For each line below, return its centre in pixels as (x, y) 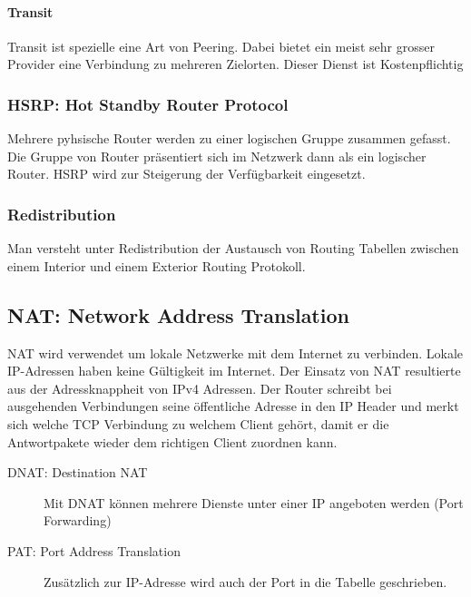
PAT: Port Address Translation (94, 550)
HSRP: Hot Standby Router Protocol (148, 104)
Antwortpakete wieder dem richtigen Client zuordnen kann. (172, 441)
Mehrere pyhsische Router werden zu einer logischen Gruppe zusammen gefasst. (229, 138)
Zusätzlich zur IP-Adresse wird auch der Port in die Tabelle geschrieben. (245, 581)
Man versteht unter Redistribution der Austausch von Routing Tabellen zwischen (233, 248)
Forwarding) (78, 520)
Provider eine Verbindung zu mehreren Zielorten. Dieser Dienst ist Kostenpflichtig (235, 64)
